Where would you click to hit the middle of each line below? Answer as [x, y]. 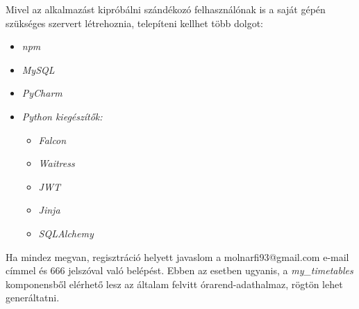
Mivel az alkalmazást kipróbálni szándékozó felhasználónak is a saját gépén [166, 9]
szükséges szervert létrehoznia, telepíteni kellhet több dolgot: [135, 23]
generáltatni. [33, 298]
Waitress [57, 163]
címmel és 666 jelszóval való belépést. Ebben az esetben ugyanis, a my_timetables [179, 270]
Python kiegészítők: [62, 116]
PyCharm [42, 93]
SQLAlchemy [66, 233]
